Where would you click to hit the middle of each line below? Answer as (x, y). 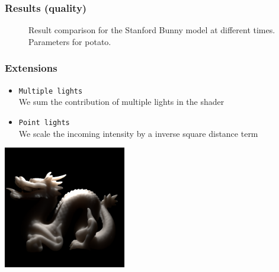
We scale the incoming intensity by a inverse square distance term (138, 133)
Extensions (31, 68)
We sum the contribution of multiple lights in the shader (121, 102)
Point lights (44, 122)
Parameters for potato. (70, 41)
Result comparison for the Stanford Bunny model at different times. (152, 30)
